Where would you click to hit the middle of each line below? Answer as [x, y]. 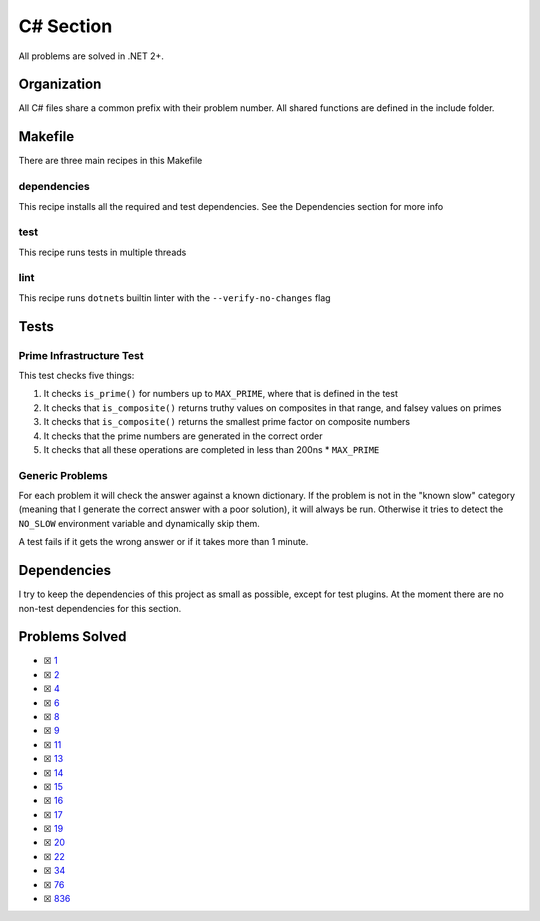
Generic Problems [63, 475]
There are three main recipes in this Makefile [110, 161]
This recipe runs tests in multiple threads [102, 252]
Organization [60, 84]
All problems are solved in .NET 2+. [91, 56]
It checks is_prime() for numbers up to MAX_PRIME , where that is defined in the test [221, 394]
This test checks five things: [76, 375]
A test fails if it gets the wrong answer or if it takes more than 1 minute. [163, 542]
